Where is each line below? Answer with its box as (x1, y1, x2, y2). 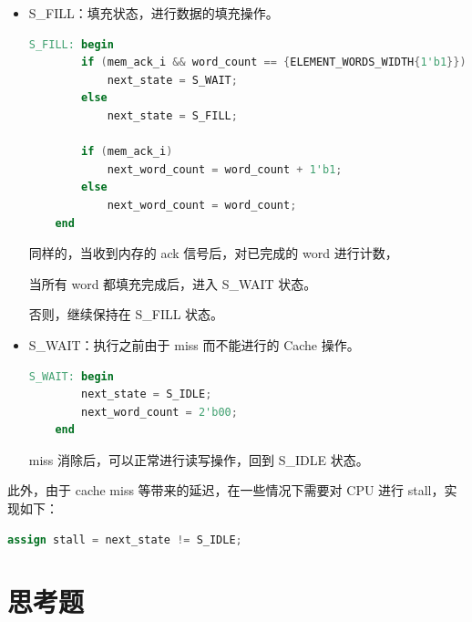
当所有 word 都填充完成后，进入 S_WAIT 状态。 (28, 274, 317, 293)
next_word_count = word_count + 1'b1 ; (107, 162, 343, 176)
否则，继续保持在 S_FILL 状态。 (28, 305, 224, 324)
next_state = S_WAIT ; (107, 73, 238, 87)
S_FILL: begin (28, 37, 114, 51)
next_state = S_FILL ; (107, 109, 238, 122)
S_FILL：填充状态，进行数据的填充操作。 (28, 4, 279, 22)
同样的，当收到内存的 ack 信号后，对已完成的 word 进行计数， (28, 244, 398, 263)
